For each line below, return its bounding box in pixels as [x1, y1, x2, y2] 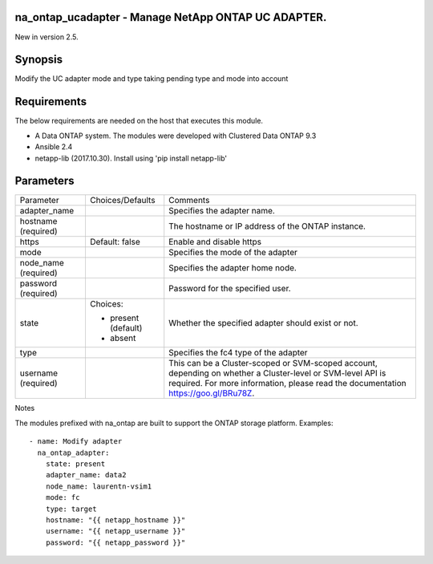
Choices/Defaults [89, 195, 156, 206]
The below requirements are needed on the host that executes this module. [14, 116, 264, 126]
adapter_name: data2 [45, 470, 127, 480]
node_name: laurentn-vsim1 [45, 481, 152, 491]
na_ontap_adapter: [37, 448, 110, 457]
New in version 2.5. [14, 32, 79, 42]
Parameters [14, 174, 75, 188]
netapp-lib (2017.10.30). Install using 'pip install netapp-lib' [34, 153, 228, 163]
